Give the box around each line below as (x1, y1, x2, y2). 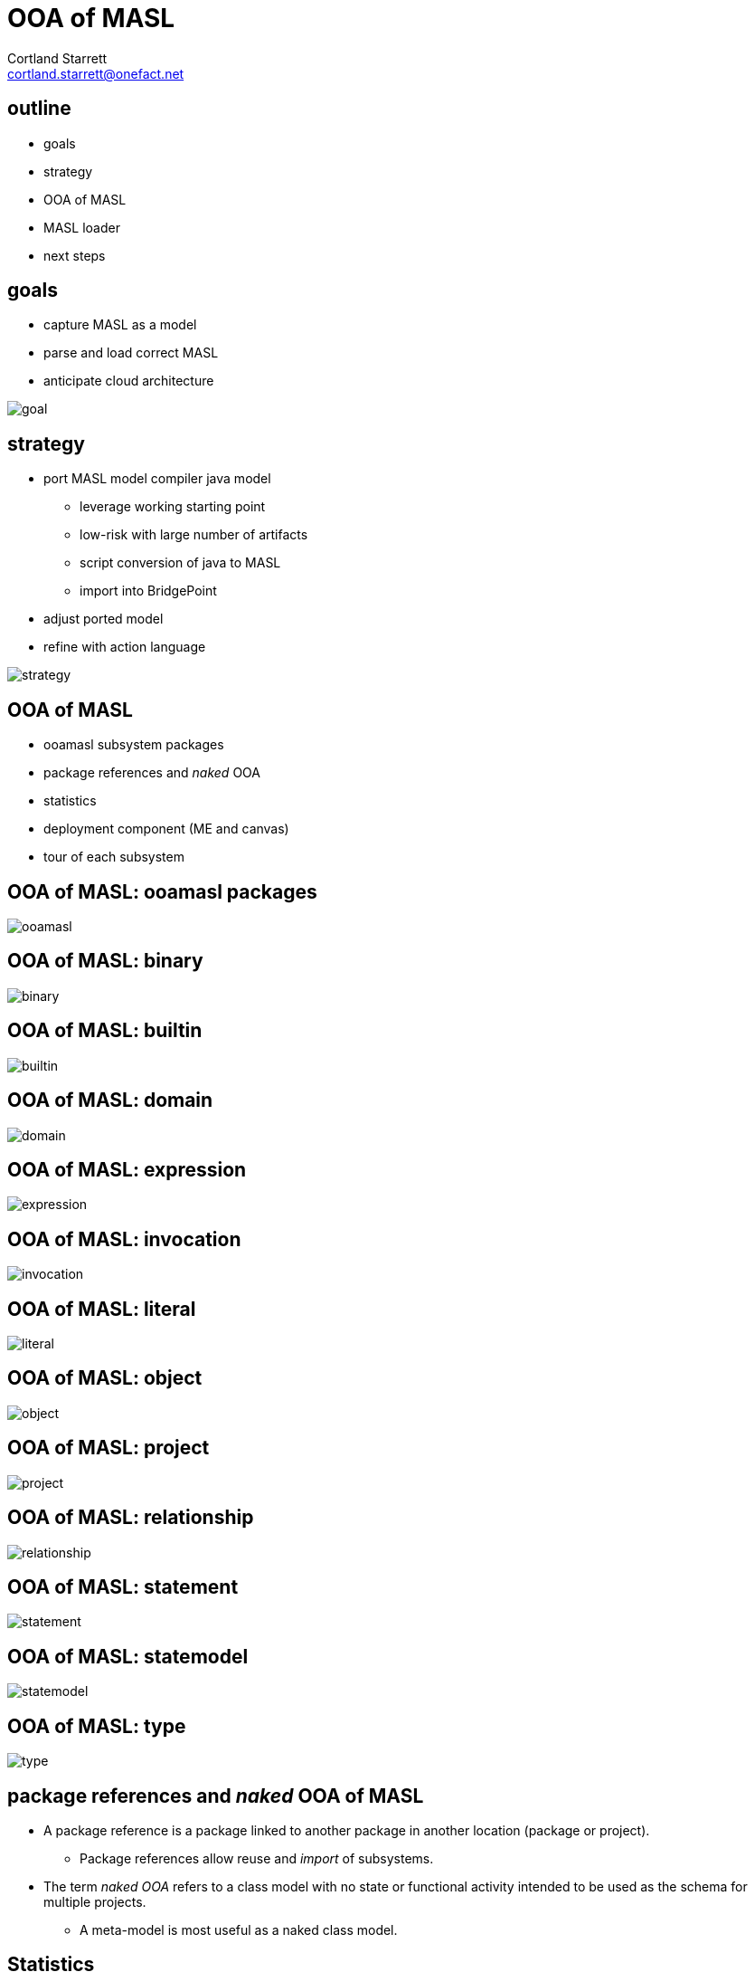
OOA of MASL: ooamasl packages (7, 880, 317, 903)
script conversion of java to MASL (80, 555, 281, 571)
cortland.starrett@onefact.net (7, 65, 184, 81)
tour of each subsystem (43, 849, 184, 865)
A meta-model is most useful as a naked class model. (80, 1921, 398, 1938)
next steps (43, 247, 106, 263)
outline (7, 97, 71, 120)
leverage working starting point (80, 499, 266, 515)
